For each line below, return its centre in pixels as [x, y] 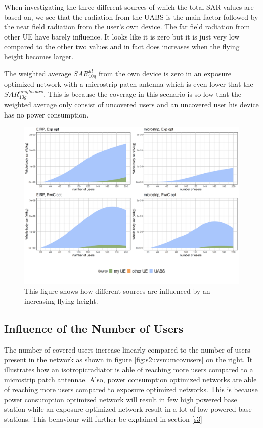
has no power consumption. [47, 114]
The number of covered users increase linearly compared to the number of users [127, 349]
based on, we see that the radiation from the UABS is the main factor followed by [131, 16]
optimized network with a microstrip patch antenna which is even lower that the [129, 84]
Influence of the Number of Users [94, 328]
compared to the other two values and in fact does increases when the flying [122, 46]
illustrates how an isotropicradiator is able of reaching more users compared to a [129, 369]
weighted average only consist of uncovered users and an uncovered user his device [131, 105]
